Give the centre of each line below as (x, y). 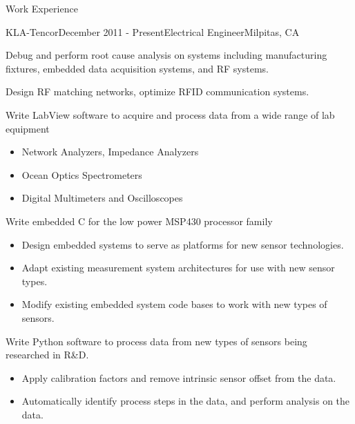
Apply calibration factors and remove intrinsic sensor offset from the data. (179, 377)
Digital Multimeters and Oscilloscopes (102, 198)
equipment (28, 128)
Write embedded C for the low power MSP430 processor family (139, 221)
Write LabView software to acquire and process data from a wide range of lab (170, 114)
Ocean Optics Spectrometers (82, 174)
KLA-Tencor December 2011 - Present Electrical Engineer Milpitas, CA (153, 31)
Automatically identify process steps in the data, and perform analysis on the (186, 401)
